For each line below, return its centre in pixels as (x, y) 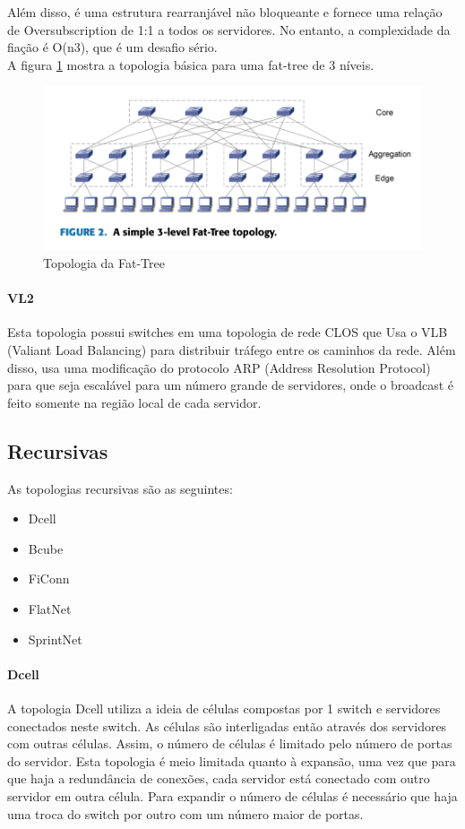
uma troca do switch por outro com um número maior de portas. (185, 813)
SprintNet (55, 639)
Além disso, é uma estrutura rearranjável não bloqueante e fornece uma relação (225, 12)
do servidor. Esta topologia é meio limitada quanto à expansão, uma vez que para (232, 760)
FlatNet (50, 609)
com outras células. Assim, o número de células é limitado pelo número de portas (230, 743)
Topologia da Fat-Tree (104, 263)
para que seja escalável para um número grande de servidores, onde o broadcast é (231, 385)
